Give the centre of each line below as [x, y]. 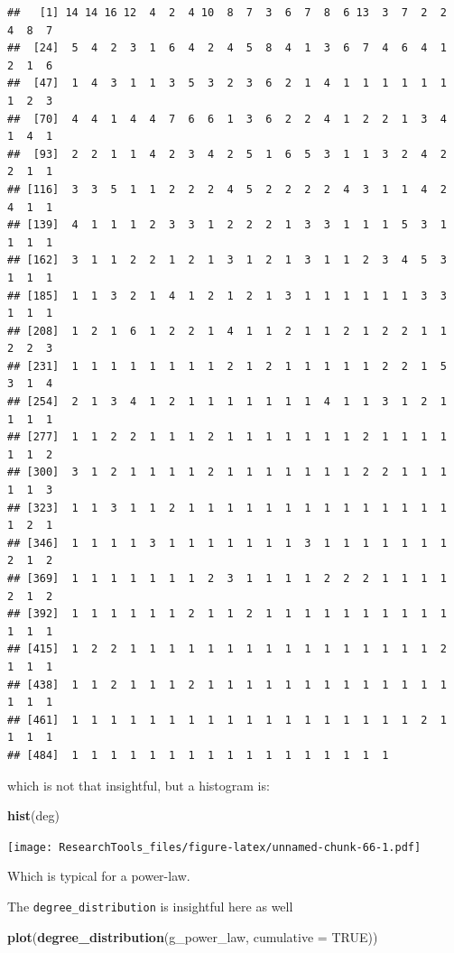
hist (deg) [33, 815]
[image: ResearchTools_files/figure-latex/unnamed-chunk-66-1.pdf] [214, 847]
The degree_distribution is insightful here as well [150, 906]
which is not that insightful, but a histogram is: [139, 785]
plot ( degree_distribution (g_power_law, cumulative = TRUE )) [193, 936]
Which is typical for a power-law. [99, 876]
